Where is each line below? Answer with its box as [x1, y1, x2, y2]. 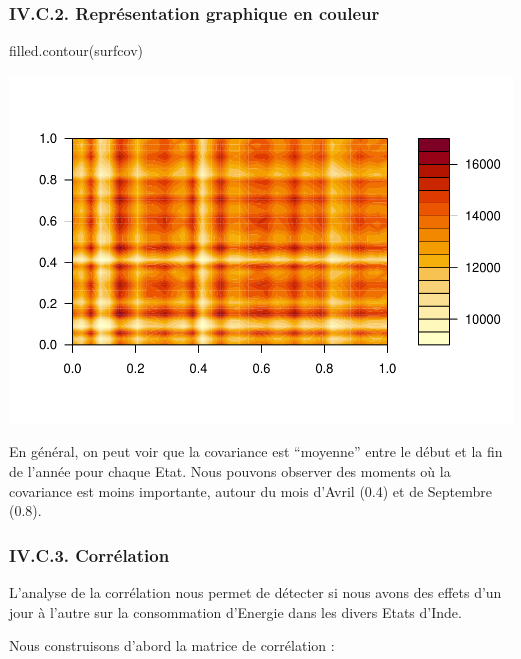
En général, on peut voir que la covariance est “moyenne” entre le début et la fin [9, 441, 503, 462]
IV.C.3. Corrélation [9, 542, 170, 567]
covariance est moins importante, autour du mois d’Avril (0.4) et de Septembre [9, 480, 493, 501]
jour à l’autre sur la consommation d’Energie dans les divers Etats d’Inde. [9, 601, 462, 622]
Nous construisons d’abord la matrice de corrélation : [9, 635, 335, 656]
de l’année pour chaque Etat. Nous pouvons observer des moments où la [9, 460, 451, 481]
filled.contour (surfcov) [9, 40, 143, 61]
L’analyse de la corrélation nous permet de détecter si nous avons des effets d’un [9, 581, 502, 602]
